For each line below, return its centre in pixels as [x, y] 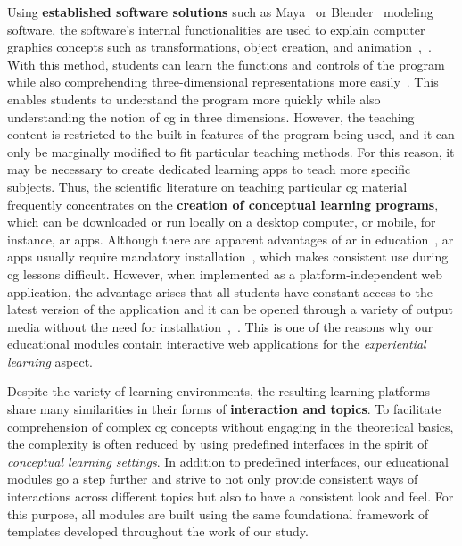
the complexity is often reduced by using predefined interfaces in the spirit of [218, 444]
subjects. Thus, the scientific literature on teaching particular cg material [207, 186]
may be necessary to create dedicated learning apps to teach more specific [209, 169]
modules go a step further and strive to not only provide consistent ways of [213, 479]
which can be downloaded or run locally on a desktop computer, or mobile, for [222, 222]
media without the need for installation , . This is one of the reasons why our [220, 326]
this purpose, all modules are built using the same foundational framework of [218, 513]
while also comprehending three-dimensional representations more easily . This [223, 82]
